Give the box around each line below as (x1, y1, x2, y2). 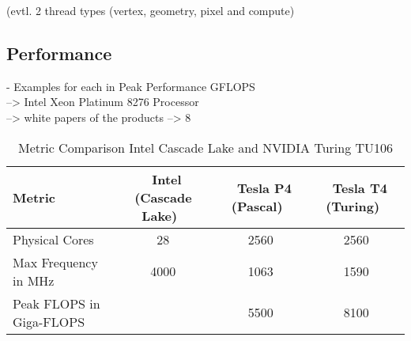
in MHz (13, 271, 55, 290)
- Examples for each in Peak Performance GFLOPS (6, 78, 255, 94)
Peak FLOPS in (13, 294, 100, 313)
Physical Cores (13, 229, 94, 248)
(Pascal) (231, 197, 283, 216)
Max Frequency (13, 252, 98, 271)
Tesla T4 (332, 179, 387, 198)
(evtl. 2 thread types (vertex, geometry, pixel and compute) (6, 2, 295, 18)
